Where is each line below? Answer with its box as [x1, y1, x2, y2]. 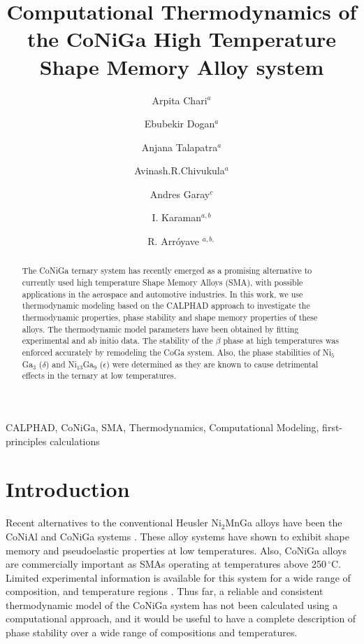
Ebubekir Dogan [144, 116, 215, 131]
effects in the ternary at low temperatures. [22, 370, 177, 381]
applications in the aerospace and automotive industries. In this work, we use [22, 288, 303, 300]
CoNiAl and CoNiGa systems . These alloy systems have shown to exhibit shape [6, 528, 349, 543]
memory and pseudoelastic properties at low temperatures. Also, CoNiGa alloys [6, 542, 347, 557]
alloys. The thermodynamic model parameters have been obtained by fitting [22, 323, 299, 335]
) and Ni [45, 358, 77, 370]
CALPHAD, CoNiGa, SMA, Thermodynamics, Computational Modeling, [6, 420, 319, 435]
